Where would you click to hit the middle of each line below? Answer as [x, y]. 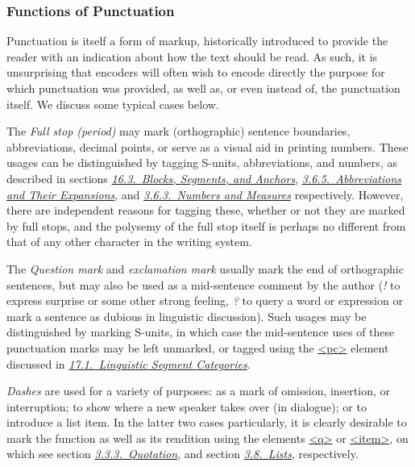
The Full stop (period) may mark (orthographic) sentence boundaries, [178, 131]
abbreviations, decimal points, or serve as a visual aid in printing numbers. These [207, 146]
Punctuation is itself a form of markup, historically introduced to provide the [197, 41]
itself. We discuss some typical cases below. [113, 104]
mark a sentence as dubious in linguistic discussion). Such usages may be [187, 316]
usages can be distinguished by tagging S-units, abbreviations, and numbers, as [202, 163]
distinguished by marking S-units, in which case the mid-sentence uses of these [201, 332]
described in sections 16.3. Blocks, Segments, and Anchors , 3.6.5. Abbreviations [204, 178]
